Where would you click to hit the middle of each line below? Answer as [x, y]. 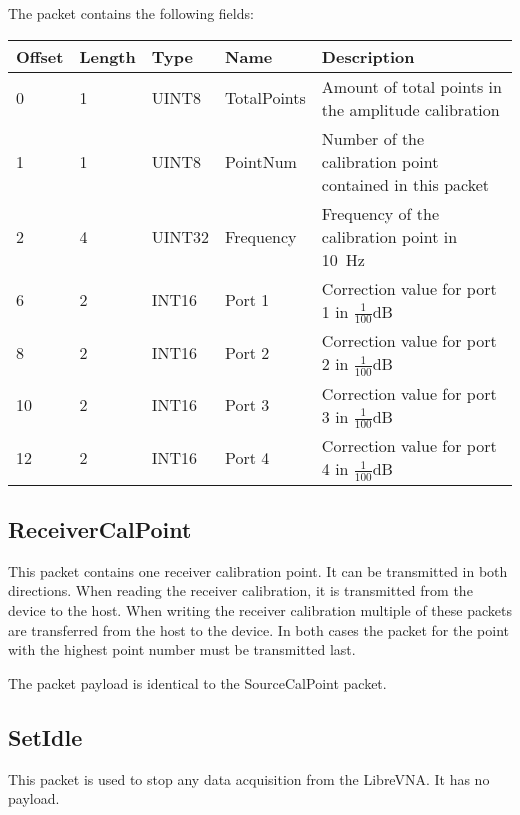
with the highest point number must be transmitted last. [182, 649]
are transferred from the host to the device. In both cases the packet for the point [259, 629]
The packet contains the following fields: [131, 13]
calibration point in [389, 236]
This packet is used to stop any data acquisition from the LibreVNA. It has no [249, 778]
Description [368, 56]
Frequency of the [380, 213]
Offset [40, 56]
